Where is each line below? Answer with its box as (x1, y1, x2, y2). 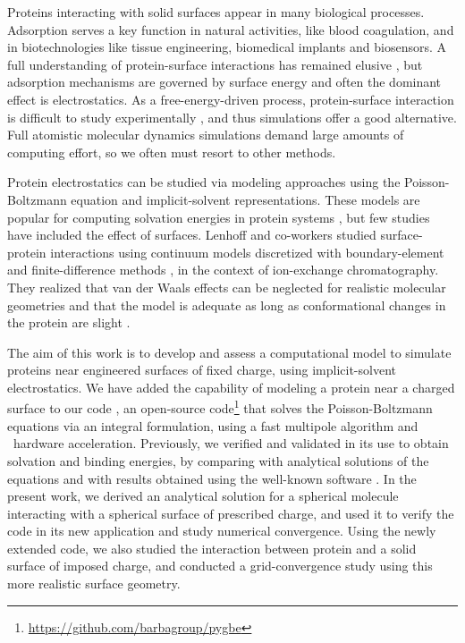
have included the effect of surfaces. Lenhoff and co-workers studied (7, 225, 376, 244)
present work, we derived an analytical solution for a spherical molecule (7, 486, 399, 505)
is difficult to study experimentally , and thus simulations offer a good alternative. (7, 107, 457, 126)
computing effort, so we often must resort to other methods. (7, 142, 336, 161)
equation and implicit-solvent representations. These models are (71, 190, 420, 208)
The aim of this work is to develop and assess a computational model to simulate (7, 343, 452, 361)
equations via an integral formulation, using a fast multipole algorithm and (7, 416, 418, 435)
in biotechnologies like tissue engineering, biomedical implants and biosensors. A (7, 38, 447, 56)
